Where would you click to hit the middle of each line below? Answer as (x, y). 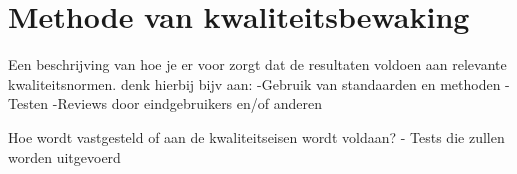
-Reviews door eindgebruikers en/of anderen (187, 103)
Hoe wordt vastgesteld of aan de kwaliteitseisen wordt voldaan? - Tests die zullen (256, 136)
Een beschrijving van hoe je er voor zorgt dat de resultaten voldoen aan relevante (257, 64)
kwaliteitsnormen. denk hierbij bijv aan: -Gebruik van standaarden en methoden (254, 83)
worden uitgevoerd (64, 156)
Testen (28, 103)
